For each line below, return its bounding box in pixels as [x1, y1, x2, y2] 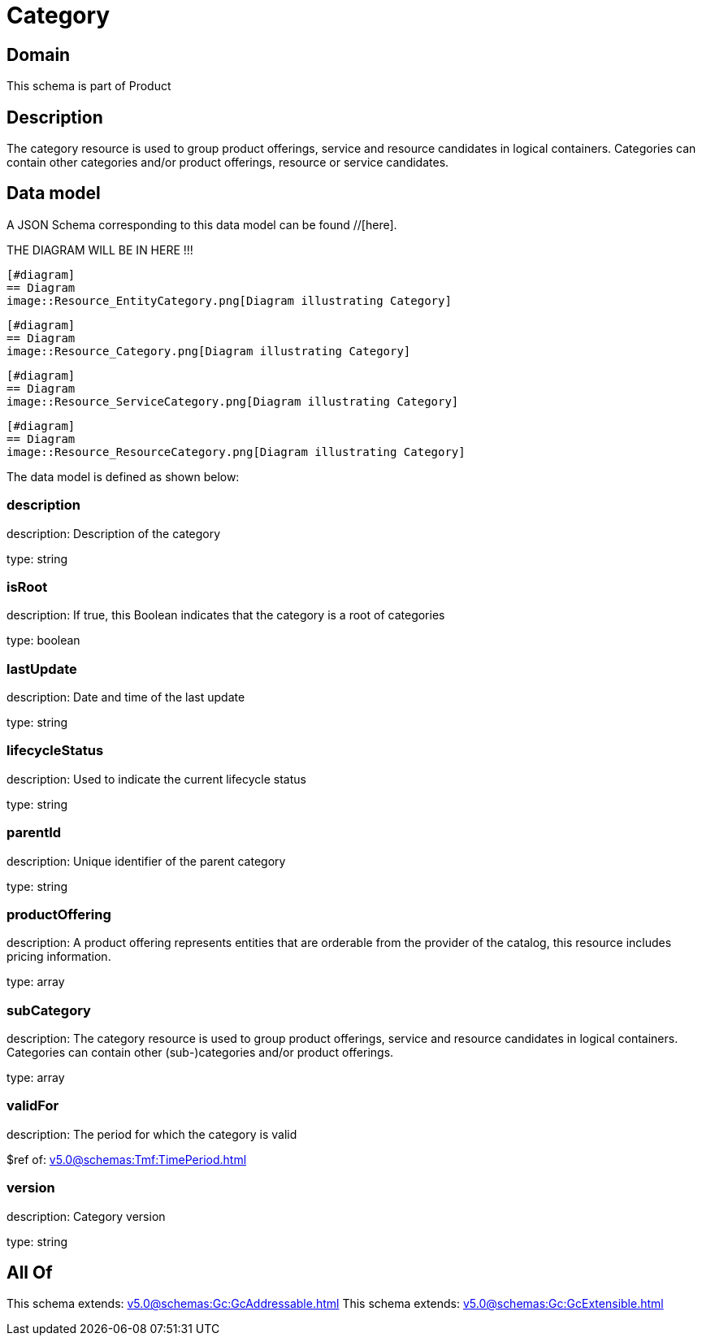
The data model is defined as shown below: [6, 469, 240, 484]
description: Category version [6, 1209, 166, 1223]
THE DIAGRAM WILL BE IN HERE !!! [6, 242, 193, 257]
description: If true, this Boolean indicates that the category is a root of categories [6, 608, 445, 623]
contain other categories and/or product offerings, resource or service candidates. [6, 155, 449, 170]
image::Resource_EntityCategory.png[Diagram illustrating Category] [6, 293, 452, 307]
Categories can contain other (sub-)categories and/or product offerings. [6, 1045, 394, 1060]
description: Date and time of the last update [6, 690, 245, 705]
